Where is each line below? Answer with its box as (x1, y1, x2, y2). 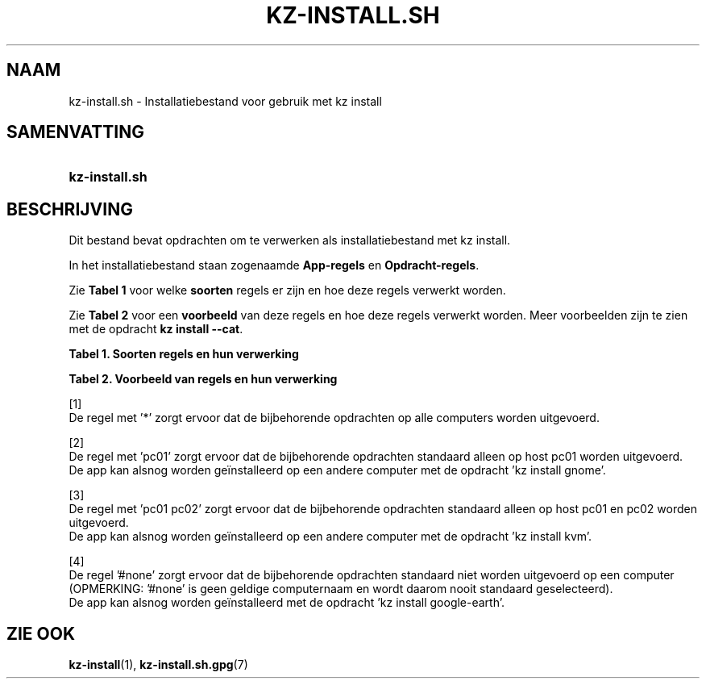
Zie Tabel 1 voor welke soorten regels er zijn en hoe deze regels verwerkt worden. (69, 283, 506, 298)
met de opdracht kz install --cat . (69, 322, 243, 336)
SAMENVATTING (6, 122, 144, 143)
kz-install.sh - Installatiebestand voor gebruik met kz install (69, 94, 382, 108)
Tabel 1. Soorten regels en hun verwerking (69, 347, 299, 361)
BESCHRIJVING (6, 198, 133, 219)
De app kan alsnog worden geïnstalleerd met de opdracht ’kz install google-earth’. (69, 595, 505, 610)
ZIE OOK (6, 623, 76, 644)
